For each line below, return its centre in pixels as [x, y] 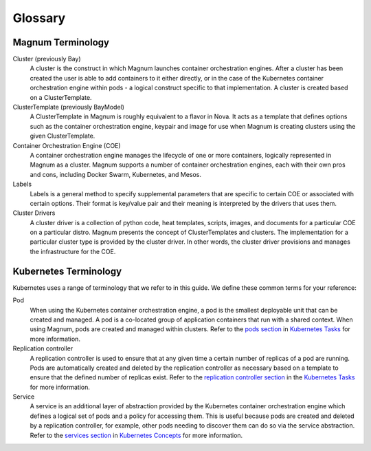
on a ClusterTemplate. [61, 97]
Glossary [39, 18]
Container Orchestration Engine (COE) [67, 145]
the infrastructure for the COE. [73, 251]
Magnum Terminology [61, 42]
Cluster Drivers [34, 213]
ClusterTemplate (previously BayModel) [69, 107]
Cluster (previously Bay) [47, 59]
